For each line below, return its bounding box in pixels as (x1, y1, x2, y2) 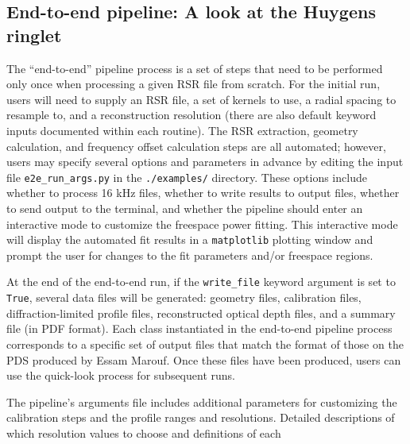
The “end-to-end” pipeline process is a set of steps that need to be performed (6, 60, 383, 76)
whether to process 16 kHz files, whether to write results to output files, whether (6, 184, 400, 201)
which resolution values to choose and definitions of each (6, 424, 281, 441)
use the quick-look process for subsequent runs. (6, 367, 235, 384)
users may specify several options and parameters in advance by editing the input (6, 153, 404, 170)
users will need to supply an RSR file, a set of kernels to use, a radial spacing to (6, 91, 396, 107)
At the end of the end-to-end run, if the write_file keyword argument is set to (6, 273, 396, 290)
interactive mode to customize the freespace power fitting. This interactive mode (6, 215, 398, 232)
